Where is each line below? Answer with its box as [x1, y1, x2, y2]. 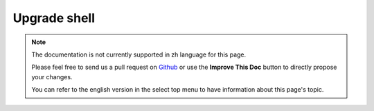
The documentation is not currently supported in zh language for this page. [31, 50, 247, 59]
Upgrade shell [12, 10, 96, 26]
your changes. [31, 72, 73, 81]
